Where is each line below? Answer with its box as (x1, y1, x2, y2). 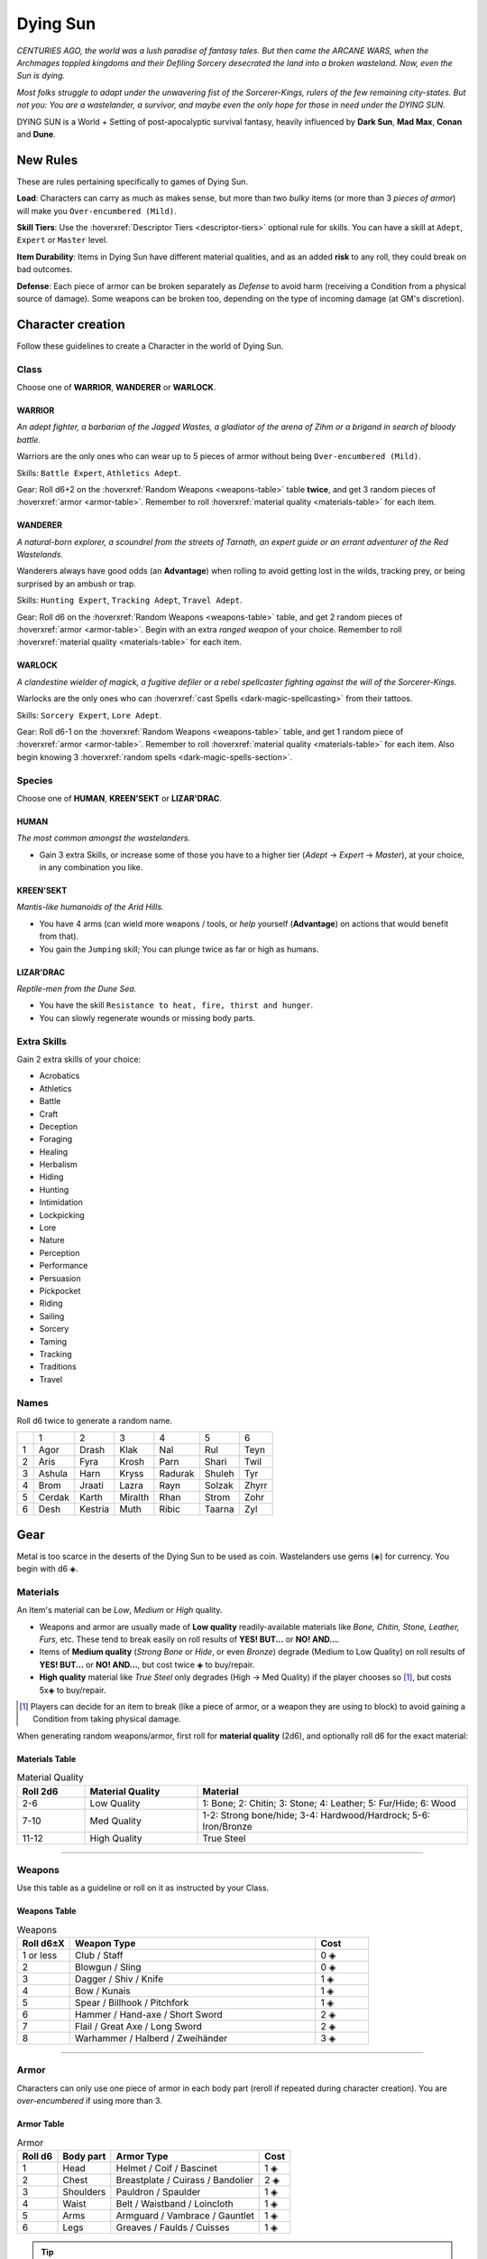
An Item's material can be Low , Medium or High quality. (16, 1605, 223, 1616)
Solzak (204, 1479, 234, 1492)
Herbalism (39, 1159, 78, 1170)
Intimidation (39, 1197, 83, 1208)
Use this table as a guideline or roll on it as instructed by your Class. (16, 1882, 270, 1893)
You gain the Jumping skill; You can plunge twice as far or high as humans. (39, 943, 319, 954)
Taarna (204, 1503, 234, 1515)
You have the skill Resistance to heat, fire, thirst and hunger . (39, 999, 314, 1011)
